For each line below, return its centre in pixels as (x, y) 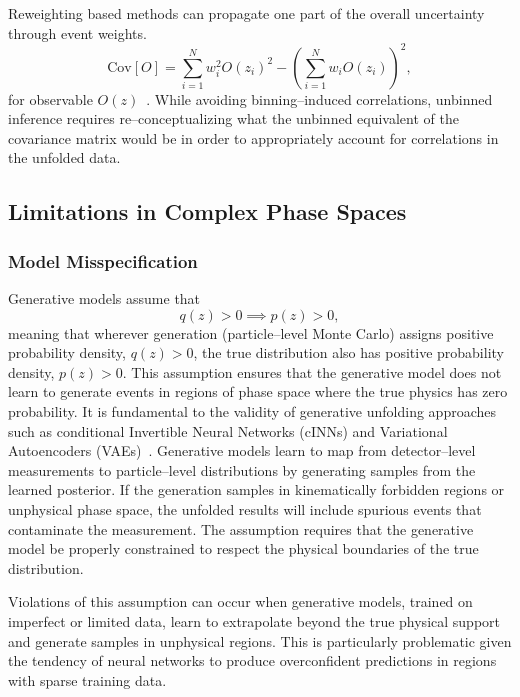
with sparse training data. (87, 679)
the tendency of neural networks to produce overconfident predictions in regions (252, 660)
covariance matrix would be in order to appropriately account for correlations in (253, 137)
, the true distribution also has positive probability (348, 352)
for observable (50, 98)
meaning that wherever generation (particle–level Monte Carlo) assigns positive (251, 332)
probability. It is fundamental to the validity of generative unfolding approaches (252, 411)
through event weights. (77, 32)
